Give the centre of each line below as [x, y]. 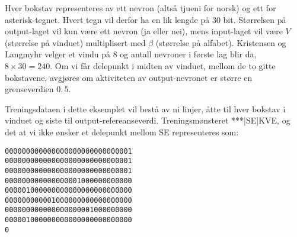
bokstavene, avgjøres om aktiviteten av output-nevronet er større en [129, 77]
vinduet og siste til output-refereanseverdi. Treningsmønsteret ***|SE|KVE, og [148, 120]
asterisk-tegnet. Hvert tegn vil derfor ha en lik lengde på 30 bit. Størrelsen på [146, 19]
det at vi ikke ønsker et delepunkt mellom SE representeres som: [122, 132]
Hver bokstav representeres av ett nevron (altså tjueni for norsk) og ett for [140, 8]
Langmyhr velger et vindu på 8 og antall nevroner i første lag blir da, [131, 54]
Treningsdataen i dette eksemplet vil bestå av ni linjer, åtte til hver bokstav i [145, 108]
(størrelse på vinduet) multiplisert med [75, 42]
